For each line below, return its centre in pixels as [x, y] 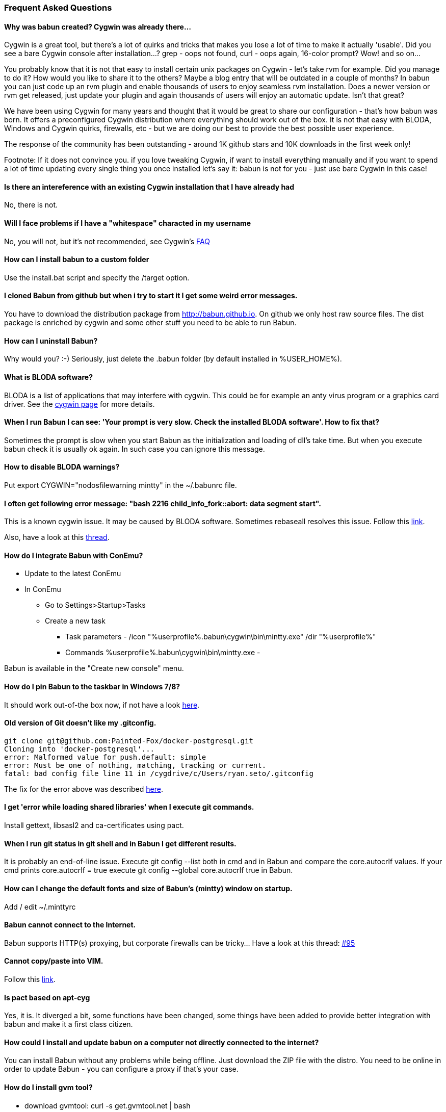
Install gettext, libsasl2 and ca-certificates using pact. [94, 825]
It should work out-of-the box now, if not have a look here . [102, 705]
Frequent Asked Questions [58, 8]
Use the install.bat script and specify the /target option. [97, 277]
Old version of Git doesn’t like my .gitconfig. [80, 723]
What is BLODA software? [49, 377]
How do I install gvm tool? [48, 1087]
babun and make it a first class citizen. [69, 1024]
